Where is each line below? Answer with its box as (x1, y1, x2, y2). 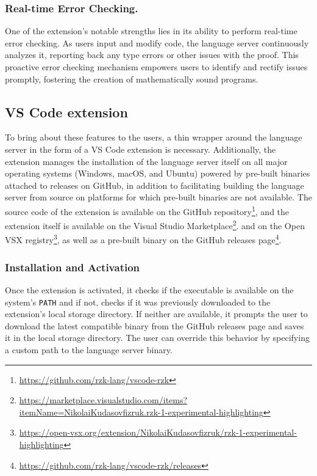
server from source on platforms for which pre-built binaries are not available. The (5, 191, 312, 203)
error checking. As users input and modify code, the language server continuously (5, 36, 309, 49)
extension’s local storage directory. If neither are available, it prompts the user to (5, 307, 308, 320)
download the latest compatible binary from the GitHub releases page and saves (5, 319, 304, 332)
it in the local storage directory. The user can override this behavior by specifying (5, 331, 310, 344)
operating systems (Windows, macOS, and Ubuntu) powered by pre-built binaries (5, 167, 310, 180)
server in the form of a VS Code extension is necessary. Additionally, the (5, 142, 276, 155)
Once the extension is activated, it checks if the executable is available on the (5, 283, 294, 296)
